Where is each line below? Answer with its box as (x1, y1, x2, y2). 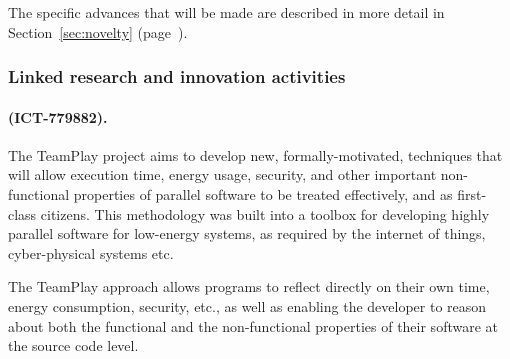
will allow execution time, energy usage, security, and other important (8, 164, 437, 185)
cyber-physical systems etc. (8, 242, 174, 263)
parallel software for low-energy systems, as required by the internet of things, (8, 223, 486, 244)
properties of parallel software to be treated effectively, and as (73, 184, 453, 205)
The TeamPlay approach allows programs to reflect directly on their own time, (8, 276, 490, 297)
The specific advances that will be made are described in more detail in (8, 2, 445, 22)
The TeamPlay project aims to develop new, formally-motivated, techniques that (8, 144, 503, 165)
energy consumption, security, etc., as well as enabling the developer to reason (8, 295, 487, 316)
